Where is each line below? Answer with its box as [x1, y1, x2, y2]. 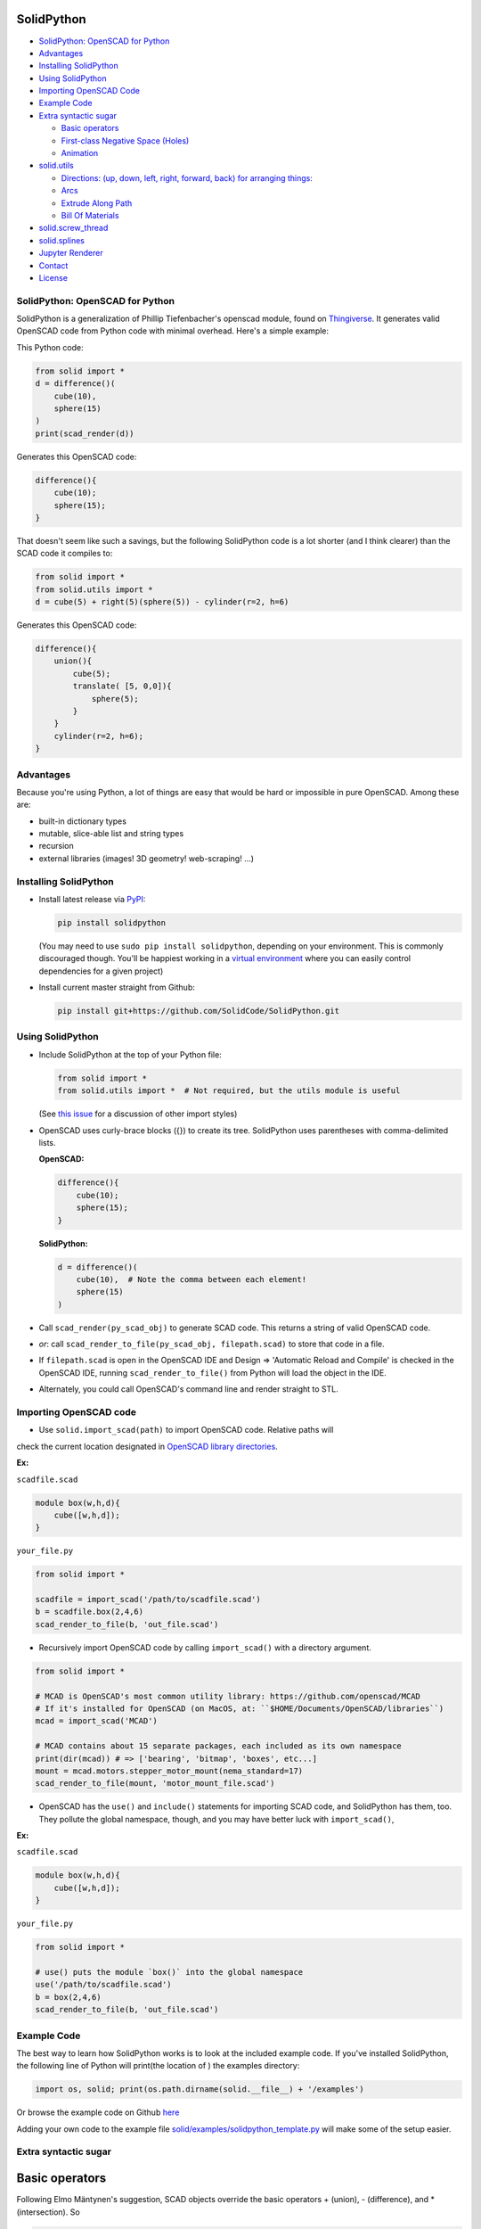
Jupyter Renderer [38, 248, 103, 259]
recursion [38, 841, 75, 851]
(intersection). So [16, 2207, 80, 2217]
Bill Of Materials [61, 210, 119, 220]
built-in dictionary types [38, 816, 126, 827]
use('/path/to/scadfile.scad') [35, 1979, 173, 1990]
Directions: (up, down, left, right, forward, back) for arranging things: [61, 172, 314, 183]
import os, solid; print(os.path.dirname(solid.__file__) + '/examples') [35, 2085, 364, 2094]
